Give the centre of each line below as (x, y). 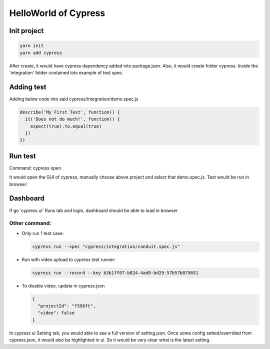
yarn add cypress (41, 53)
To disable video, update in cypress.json (63, 285)
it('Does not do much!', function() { (72, 119)
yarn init (32, 46)
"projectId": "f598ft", (67, 306)
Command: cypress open (35, 168)
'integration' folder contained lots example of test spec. (66, 72)
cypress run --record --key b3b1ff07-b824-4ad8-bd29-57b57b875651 (115, 273)
